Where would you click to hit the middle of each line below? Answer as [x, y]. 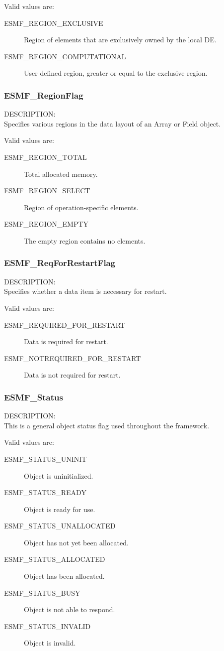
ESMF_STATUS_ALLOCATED [55, 559]
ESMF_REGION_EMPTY [46, 224]
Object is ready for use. [60, 509]
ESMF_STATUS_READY [45, 492]
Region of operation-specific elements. [81, 207]
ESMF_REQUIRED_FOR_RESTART [65, 325]
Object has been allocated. [64, 576]
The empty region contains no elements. [85, 240]
